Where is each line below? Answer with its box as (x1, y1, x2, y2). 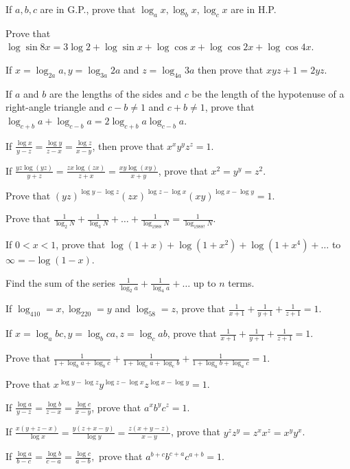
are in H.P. (231, 2, 277, 16)
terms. (228, 275, 255, 290)
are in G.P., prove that (40, 2, 136, 16)
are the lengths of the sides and (49, 86, 181, 100)
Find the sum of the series (5, 275, 115, 290)
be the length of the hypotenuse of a (191, 86, 345, 100)
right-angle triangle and (5, 100, 105, 114)
